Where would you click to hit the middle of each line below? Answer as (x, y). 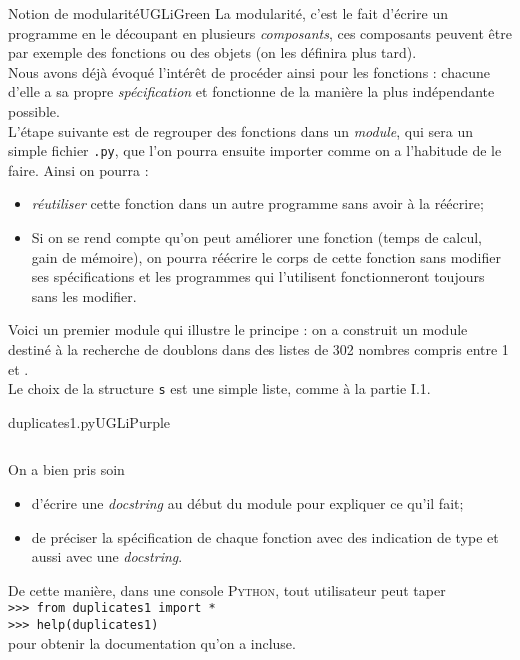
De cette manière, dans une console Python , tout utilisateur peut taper (227, 589)
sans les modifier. (84, 295)
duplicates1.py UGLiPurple (89, 421)
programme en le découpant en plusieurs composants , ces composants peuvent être (260, 32)
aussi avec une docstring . (107, 556)
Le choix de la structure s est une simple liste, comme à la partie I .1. (219, 388)
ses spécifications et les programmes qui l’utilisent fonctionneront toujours (258, 276)
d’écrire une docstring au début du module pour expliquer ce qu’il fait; (247, 503)
